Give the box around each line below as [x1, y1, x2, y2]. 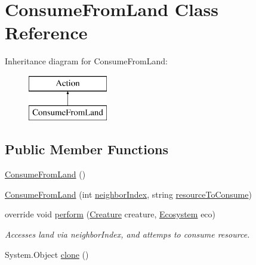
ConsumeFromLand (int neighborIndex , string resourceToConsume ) [5, 188, 252, 200]
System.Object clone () [5, 248, 89, 260]
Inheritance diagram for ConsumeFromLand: [5, 55, 168, 67]
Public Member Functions [5, 140, 168, 158]
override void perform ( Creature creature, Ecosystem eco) [5, 208, 216, 220]
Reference [5, 20, 88, 45]
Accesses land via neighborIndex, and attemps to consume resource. [5, 228, 250, 241]
